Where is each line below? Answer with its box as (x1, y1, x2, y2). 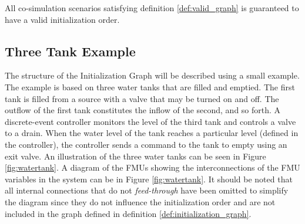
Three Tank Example (5, 42, 136, 60)
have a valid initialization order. (5, 13, 120, 25)
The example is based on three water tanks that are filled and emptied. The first (5, 80, 295, 93)
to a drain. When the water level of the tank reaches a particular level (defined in (5, 127, 299, 139)
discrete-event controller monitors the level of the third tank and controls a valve (5, 115, 296, 127)
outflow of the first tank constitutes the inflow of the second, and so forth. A (5, 104, 281, 116)
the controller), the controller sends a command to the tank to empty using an (5, 138, 287, 150)
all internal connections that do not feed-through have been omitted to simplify (5, 184, 289, 196)
